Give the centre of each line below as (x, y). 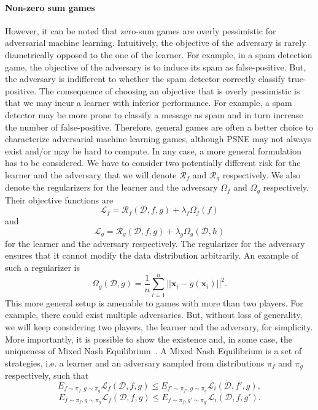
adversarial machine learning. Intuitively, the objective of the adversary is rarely (156, 43)
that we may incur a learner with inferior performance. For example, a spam (149, 103)
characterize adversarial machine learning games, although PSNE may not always (158, 139)
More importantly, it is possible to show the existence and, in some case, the (149, 339)
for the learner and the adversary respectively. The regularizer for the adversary (155, 243)
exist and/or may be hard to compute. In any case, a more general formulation (153, 150)
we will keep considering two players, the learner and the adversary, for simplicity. (159, 326)
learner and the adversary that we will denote (91, 174)
